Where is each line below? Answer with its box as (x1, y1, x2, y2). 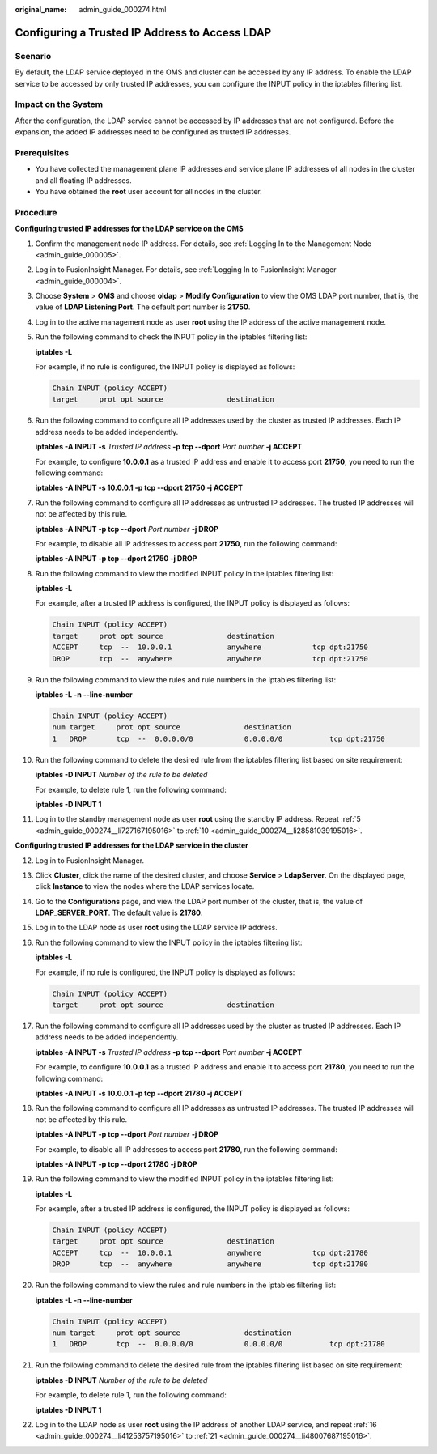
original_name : (15, 5, 67, 14)
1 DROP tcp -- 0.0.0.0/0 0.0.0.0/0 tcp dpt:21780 (52, 1340, 386, 1349)
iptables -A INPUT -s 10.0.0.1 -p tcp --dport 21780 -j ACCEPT (35, 1088, 244, 1098)
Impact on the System (15, 99, 104, 110)
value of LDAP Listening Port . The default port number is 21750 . (35, 302, 251, 312)
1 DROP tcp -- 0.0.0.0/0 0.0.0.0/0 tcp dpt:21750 (52, 733, 386, 743)
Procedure (15, 206, 57, 218)
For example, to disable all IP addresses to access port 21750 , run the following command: (35, 538, 337, 548)
